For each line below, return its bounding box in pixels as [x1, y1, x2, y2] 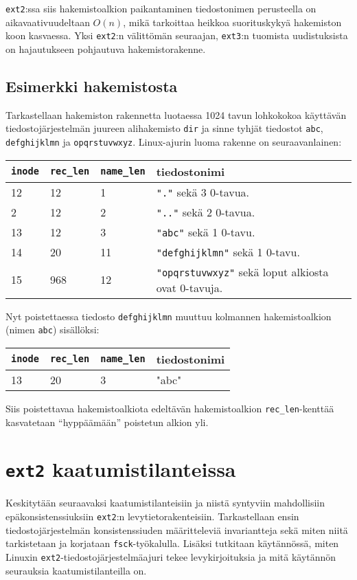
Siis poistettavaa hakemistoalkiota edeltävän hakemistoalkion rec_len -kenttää [5, 401, 334, 415]
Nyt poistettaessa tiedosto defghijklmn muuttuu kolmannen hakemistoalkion [5, 309, 332, 323]
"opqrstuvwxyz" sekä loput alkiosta [156, 263, 329, 280]
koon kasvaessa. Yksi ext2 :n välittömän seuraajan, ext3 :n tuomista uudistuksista [5, 28, 348, 43]
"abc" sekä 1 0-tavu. [156, 223, 255, 240]
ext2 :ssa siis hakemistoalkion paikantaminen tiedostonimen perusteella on [5, 1, 316, 15]
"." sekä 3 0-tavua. [156, 183, 250, 200]
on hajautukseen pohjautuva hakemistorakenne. [5, 41, 206, 56]
